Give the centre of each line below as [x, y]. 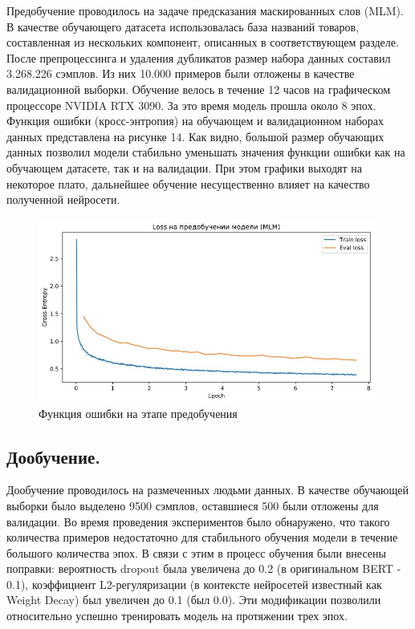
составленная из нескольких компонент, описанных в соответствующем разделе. [203, 42]
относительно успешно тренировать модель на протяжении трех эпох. [177, 616]
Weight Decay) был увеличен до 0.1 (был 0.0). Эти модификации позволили [194, 600]
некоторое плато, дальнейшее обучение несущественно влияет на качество [188, 183]
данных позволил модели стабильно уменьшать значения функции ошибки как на [206, 152]
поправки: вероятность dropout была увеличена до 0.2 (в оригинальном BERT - [204, 568]
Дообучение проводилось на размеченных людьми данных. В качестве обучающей [207, 490]
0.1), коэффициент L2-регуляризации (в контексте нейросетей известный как [194, 584]
